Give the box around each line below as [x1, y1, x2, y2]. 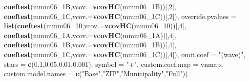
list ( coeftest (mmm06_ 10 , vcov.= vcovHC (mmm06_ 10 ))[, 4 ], [4, 20, 187, 31]
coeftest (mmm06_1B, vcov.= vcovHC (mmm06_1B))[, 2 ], [4, 1, 176, 11]
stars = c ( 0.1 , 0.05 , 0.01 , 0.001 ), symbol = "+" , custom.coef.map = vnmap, [4, 59, 223, 69]
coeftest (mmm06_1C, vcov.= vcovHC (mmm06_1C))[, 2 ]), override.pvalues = [4, 11, 236, 21]
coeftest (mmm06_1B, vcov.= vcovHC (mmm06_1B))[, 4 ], [4, 40, 176, 50]
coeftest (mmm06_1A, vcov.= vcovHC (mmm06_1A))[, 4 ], [4, 30, 177, 40]
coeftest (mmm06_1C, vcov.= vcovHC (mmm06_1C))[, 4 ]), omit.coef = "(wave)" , [4, 49, 246, 59]
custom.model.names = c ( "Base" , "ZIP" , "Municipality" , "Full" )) [4, 68, 188, 79]
